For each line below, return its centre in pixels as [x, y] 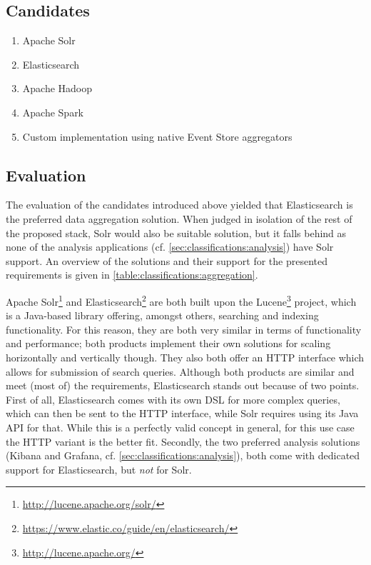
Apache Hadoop [57, 88]
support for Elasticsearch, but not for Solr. [99, 469]
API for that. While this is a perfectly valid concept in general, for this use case [180, 427]
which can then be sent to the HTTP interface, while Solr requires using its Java [182, 413]
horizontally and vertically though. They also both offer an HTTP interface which [185, 357]
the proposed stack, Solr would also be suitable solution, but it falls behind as [176, 232]
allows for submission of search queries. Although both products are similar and [180, 371]
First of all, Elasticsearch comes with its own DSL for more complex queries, [173, 399]
